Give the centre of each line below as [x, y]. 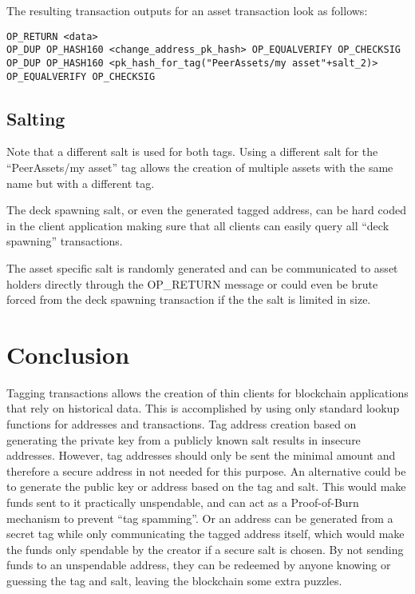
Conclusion [68, 354]
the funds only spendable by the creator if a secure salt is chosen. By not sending [205, 549]
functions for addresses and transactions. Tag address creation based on [182, 424]
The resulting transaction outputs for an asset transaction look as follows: [187, 10]
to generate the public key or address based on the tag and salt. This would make [206, 486]
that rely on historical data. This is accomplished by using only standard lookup [203, 408]
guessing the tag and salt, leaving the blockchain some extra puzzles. [174, 581]
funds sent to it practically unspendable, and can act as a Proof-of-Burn [183, 502]
